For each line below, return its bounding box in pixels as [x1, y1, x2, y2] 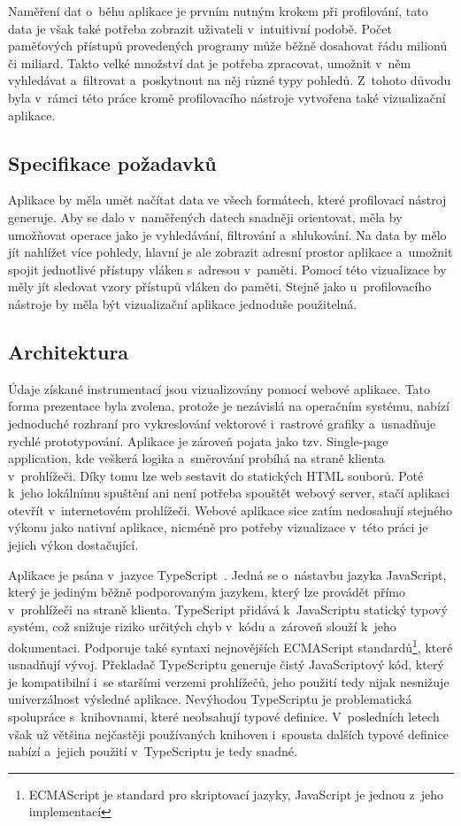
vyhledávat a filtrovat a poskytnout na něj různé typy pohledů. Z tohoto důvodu [8, 71, 451, 89]
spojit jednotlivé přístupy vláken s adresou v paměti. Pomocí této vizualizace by [8, 259, 447, 278]
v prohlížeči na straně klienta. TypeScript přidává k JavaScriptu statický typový [8, 599, 448, 618]
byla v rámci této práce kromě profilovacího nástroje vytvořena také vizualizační [8, 88, 446, 106]
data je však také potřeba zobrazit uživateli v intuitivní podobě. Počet [8, 19, 392, 37]
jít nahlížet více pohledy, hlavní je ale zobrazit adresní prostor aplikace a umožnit [8, 243, 453, 261]
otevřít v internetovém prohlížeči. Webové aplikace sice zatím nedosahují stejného [8, 500, 452, 519]
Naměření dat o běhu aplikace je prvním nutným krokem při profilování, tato [8, 2, 428, 19]
